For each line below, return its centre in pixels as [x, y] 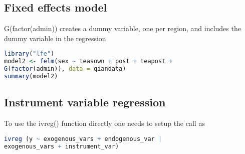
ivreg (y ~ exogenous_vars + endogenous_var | [83, 139]
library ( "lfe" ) [29, 54]
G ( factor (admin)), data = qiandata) [65, 69]
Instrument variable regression [85, 102]
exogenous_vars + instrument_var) [62, 146]
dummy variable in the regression [55, 38]
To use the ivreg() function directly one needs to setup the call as [104, 123]
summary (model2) [31, 76]
